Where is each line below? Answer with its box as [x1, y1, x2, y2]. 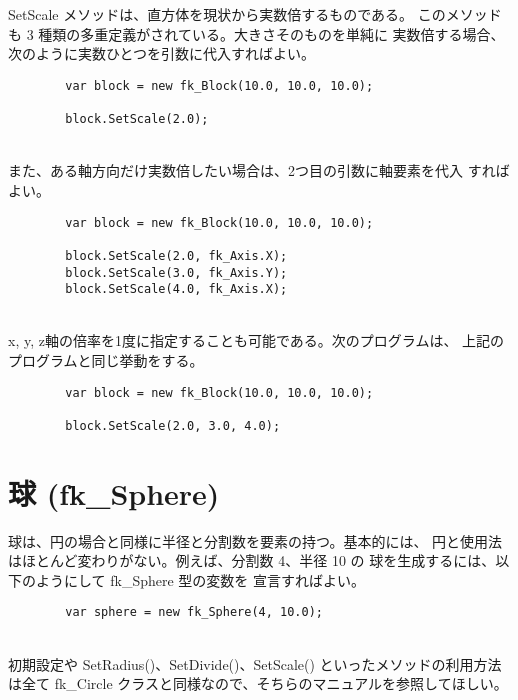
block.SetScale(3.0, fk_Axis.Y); [65, 265, 288, 280]
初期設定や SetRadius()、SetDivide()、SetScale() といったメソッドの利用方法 [8, 653, 502, 674]
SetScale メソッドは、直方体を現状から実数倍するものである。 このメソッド [8, 4, 502, 24]
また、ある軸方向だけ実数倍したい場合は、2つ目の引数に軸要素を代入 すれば [8, 160, 510, 181]
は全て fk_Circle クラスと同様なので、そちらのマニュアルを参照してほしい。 [8, 673, 508, 694]
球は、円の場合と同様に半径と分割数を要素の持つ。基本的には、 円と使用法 [8, 530, 503, 551]
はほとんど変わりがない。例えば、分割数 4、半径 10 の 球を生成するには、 [8, 550, 496, 571]
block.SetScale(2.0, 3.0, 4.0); [65, 418, 281, 433]
